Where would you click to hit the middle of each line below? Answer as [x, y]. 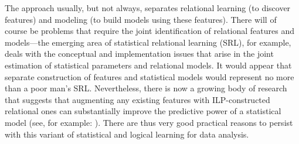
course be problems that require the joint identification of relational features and [150, 31]
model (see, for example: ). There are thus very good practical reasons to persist [149, 122]
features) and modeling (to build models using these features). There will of [141, 19]
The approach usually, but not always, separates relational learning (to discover [148, 8]
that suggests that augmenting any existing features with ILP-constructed [137, 99]
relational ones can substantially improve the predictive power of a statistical [143, 111]
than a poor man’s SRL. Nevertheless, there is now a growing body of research [146, 88]
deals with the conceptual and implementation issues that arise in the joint [139, 54]
